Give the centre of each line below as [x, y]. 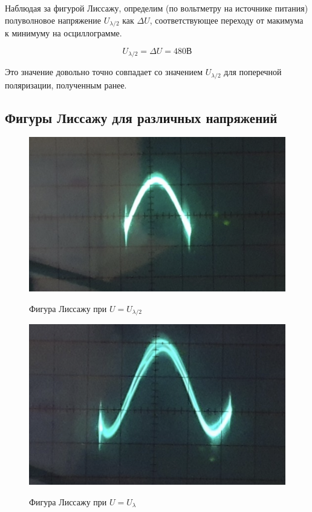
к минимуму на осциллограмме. [63, 33]
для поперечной [253, 72]
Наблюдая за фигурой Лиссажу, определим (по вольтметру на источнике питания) [157, 8]
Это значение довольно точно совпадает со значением [104, 72]
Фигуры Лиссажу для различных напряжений [141, 117]
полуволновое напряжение [53, 20]
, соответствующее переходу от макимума [226, 20]
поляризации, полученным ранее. [66, 85]
